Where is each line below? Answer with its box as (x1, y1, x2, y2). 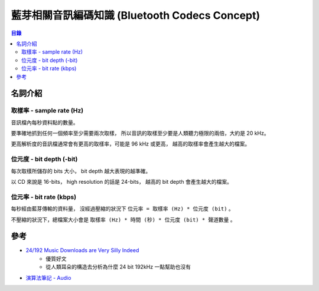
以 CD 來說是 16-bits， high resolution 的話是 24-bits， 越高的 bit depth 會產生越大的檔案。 (11, 178, 233, 185)
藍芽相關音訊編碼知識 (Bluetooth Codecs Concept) (11, 9, 261, 22)
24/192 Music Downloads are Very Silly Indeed (25, 247, 139, 254)
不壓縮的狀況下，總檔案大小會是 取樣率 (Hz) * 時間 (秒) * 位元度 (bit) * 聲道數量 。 (11, 216, 236, 223)
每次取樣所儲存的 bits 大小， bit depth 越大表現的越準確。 (11, 167, 151, 174)
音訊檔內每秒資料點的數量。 (11, 118, 79, 126)
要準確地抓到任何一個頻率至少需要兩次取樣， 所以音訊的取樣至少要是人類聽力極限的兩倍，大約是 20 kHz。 (11, 130, 269, 137)
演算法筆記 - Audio (25, 274, 71, 281)
